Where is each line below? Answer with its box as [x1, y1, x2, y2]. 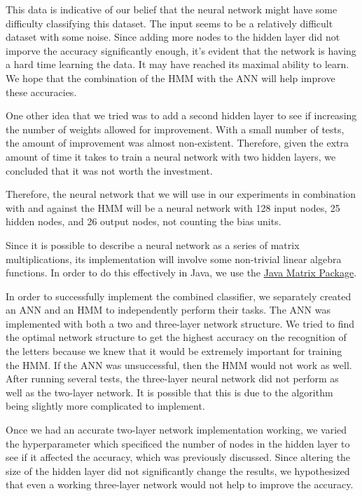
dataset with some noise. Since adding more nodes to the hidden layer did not [6, 29, 340, 44]
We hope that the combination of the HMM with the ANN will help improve [6, 70, 335, 85]
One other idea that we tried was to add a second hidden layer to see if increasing [6, 108, 357, 123]
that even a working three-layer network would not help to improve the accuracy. [6, 477, 354, 492]
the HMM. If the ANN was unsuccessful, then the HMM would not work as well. [6, 357, 352, 372]
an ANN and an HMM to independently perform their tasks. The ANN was [6, 302, 330, 317]
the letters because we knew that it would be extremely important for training [6, 344, 342, 358]
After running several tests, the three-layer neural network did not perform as [6, 371, 339, 386]
